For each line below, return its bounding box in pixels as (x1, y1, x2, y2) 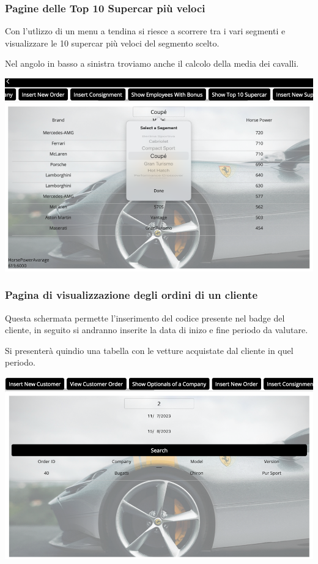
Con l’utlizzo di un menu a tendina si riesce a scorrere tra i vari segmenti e (5, 24, 286, 37)
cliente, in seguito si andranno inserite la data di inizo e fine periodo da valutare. (5, 323, 308, 336)
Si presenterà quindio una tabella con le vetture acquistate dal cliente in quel (5, 344, 294, 356)
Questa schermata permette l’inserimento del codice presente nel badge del (5, 311, 285, 324)
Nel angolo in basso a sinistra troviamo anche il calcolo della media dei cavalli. (5, 57, 299, 70)
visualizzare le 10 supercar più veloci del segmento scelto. (5, 36, 220, 49)
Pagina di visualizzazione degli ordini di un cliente (5, 287, 258, 303)
